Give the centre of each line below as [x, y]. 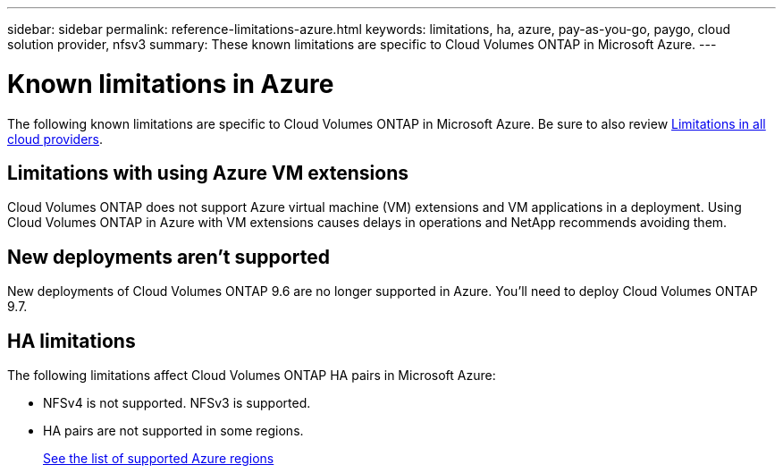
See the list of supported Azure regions [159, 459]
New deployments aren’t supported [168, 257]
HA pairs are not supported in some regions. [173, 431]
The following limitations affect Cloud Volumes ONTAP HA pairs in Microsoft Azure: [252, 376]
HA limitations [72, 341]
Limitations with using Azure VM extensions [208, 173]
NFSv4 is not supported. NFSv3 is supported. [177, 403]
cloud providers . [55, 139]
